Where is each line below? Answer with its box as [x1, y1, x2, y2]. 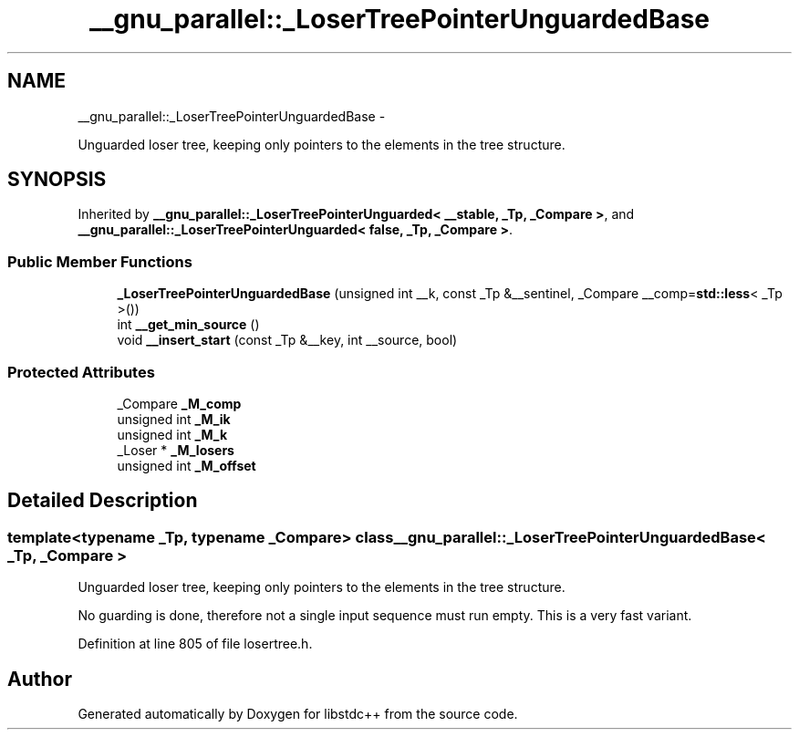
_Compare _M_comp [117, 395, 242, 411]
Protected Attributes [7, 362, 155, 381]
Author [7, 667, 72, 690]
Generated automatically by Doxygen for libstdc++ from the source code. [78, 706, 518, 721]
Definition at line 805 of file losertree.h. [78, 636, 313, 652]
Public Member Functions [7, 252, 192, 271]
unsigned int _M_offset [117, 457, 256, 473]
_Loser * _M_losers [117, 441, 234, 458]
